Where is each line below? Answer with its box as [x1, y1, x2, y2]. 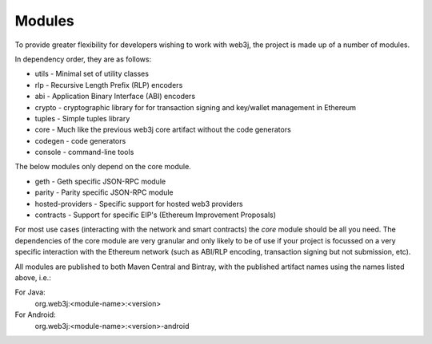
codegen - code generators [34, 136, 126, 145]
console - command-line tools [34, 148, 134, 157]
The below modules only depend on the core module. [14, 162, 191, 172]
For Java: [14, 287, 46, 297]
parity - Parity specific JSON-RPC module [34, 188, 174, 197]
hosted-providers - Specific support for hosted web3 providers [34, 199, 243, 208]
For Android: [14, 310, 56, 319]
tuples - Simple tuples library [34, 113, 130, 123]
